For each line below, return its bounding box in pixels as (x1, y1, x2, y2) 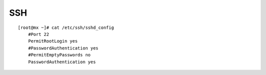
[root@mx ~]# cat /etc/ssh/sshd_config (18, 25, 114, 30)
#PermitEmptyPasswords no (28, 52, 91, 58)
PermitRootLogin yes (28, 38, 78, 44)
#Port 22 (28, 31, 49, 37)
